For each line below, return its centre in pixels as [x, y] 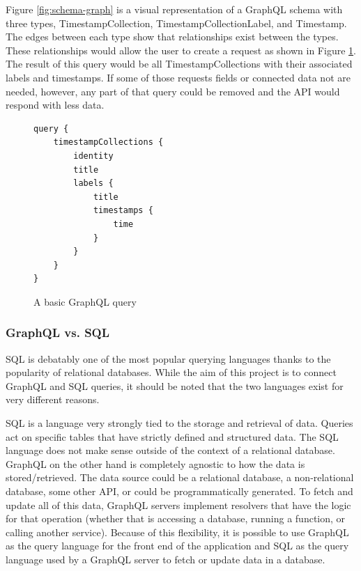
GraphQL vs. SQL [58, 333]
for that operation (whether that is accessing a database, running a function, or [176, 518]
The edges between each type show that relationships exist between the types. [172, 37]
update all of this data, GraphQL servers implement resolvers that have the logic [178, 504]
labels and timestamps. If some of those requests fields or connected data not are [178, 77]
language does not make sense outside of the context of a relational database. [170, 450]
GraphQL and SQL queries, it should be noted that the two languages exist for [175, 385]
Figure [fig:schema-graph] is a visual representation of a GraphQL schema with [174, 9]
